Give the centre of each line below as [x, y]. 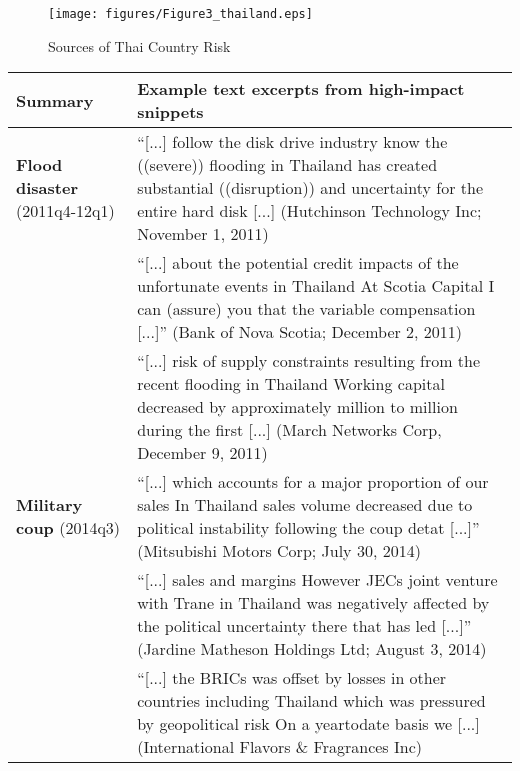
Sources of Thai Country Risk [139, 45]
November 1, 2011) [203, 234]
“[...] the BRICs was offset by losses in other [292, 678]
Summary [55, 100]
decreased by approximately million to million [297, 407]
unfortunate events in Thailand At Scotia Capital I [316, 286]
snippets [170, 112]
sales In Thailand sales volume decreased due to [305, 505]
